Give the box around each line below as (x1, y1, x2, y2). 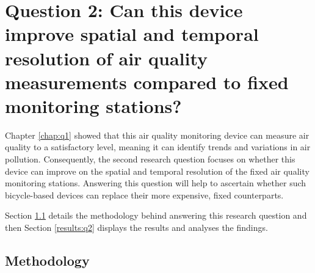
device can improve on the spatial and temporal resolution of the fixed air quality (5, 164, 310, 177)
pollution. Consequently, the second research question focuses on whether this (5, 153, 295, 166)
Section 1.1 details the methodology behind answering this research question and (5, 209, 307, 222)
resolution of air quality (5, 45, 208, 70)
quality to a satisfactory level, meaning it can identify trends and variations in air (5, 140, 311, 153)
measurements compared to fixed (5, 69, 289, 94)
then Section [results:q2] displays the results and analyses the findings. (5, 221, 268, 234)
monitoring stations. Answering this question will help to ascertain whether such (5, 177, 306, 189)
